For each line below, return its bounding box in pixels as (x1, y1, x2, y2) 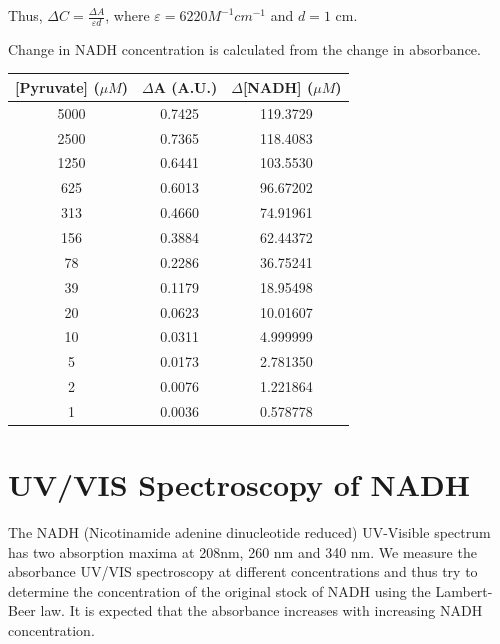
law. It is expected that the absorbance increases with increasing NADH (40, 600, 483, 621)
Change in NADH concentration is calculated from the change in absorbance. (8, 38, 481, 59)
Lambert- (435, 580, 493, 601)
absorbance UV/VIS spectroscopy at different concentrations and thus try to (8, 561, 478, 582)
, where (105, 5, 150, 25)
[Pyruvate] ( (15, 76, 100, 97)
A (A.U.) (153, 76, 218, 97)
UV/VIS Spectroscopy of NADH (8, 464, 470, 505)
